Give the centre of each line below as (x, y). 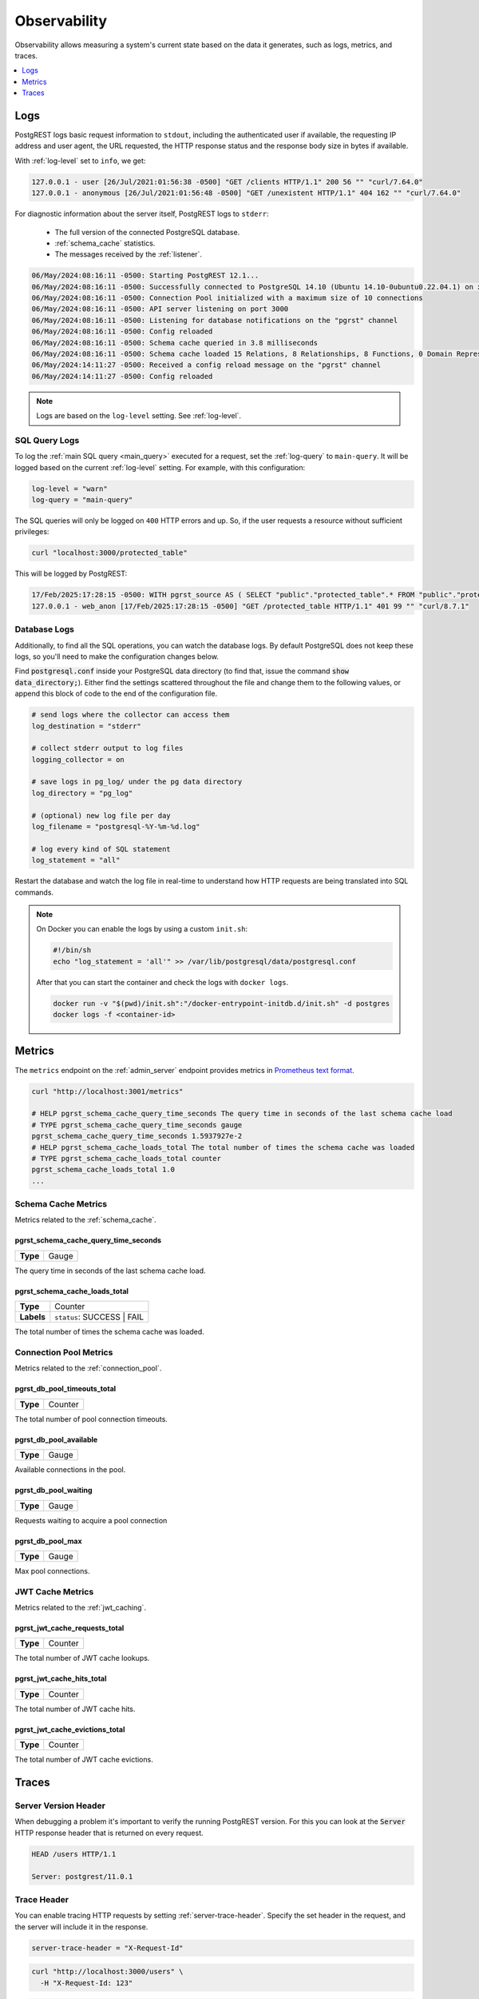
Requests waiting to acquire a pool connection (91, 1520)
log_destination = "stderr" (86, 726)
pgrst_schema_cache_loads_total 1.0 (103, 1170)
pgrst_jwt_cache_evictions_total (70, 1729)
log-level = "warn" (69, 489)
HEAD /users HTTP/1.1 (74, 1854)
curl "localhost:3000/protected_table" (109, 553)
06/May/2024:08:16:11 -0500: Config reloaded (122, 331)
